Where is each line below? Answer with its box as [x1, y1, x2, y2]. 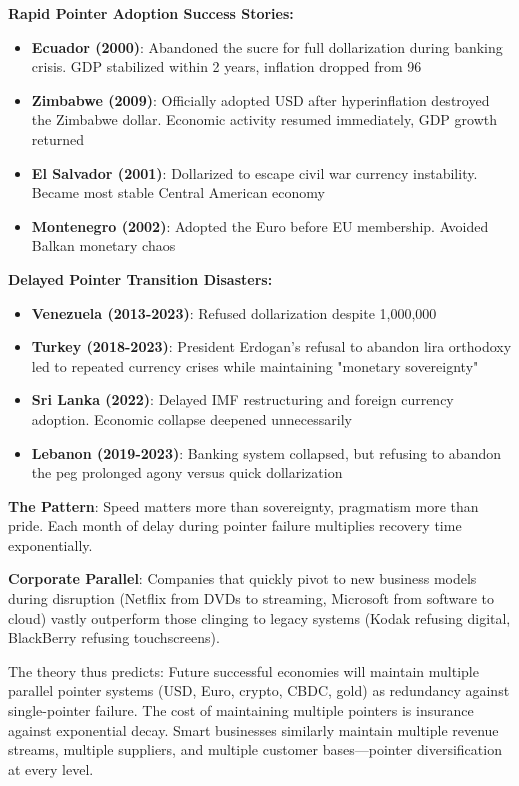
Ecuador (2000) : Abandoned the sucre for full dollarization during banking [31, 36, 503, 57]
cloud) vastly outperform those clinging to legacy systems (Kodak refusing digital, [8, 607, 511, 628]
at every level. [8, 758, 94, 779]
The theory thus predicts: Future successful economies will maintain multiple [8, 660, 479, 681]
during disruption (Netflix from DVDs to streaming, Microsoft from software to [8, 588, 495, 609]
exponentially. [8, 534, 93, 555]
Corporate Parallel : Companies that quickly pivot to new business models [8, 568, 477, 589]
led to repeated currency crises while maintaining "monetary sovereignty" [31, 355, 479, 376]
